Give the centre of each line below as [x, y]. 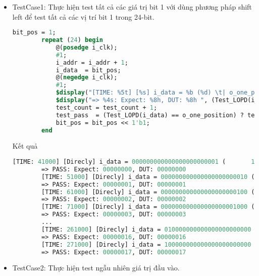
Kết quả [25, 146]
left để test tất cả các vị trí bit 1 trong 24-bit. [83, 16]
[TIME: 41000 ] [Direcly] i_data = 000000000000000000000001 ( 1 [134, 162]
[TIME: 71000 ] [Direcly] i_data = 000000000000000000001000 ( [148, 207]
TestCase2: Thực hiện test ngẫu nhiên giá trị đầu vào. [96, 268]
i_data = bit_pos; [88, 70]
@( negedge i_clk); [87, 78]
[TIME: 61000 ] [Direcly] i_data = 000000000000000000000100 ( [148, 192]
